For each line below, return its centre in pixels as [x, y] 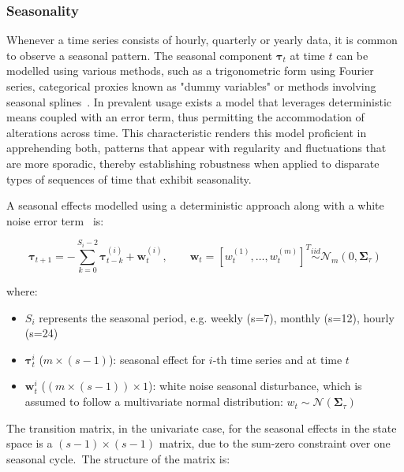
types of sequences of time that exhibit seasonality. [129, 178]
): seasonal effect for [157, 359]
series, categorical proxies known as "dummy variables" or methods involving [191, 86]
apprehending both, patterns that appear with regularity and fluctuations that [196, 148]
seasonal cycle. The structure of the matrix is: [118, 458]
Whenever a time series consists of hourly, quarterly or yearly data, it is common [202, 40]
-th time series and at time [277, 359]
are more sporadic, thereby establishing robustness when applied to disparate [193, 163]
